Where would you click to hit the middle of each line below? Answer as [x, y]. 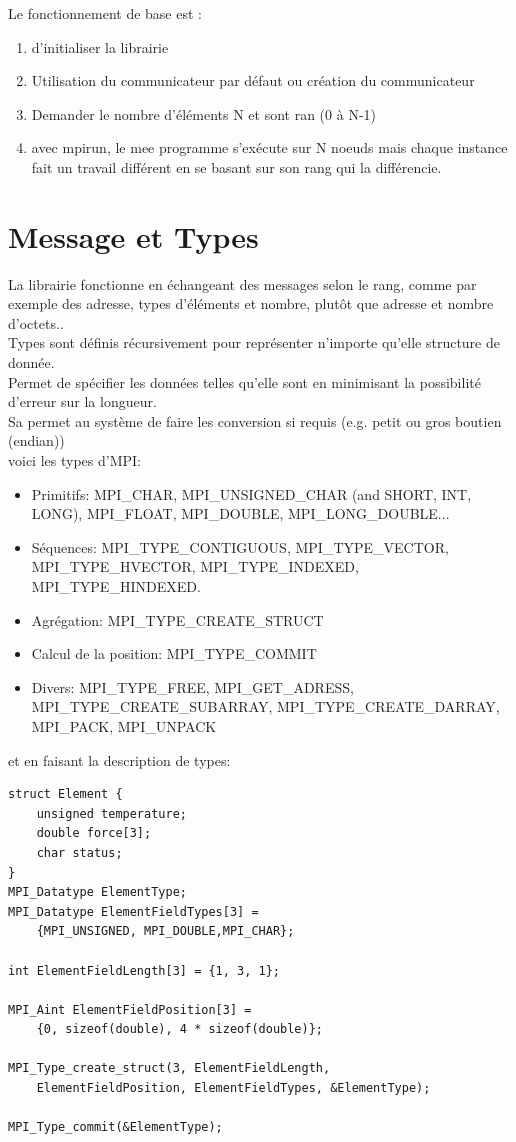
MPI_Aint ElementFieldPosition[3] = [130, 1009]
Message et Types [133, 235]
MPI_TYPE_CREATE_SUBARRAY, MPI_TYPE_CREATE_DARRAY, [265, 706]
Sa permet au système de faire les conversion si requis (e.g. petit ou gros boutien [255, 420]
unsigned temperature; [111, 813]
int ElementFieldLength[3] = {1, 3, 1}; [144, 970]
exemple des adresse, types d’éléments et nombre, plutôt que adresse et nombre [251, 303]
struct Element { [65, 794]
